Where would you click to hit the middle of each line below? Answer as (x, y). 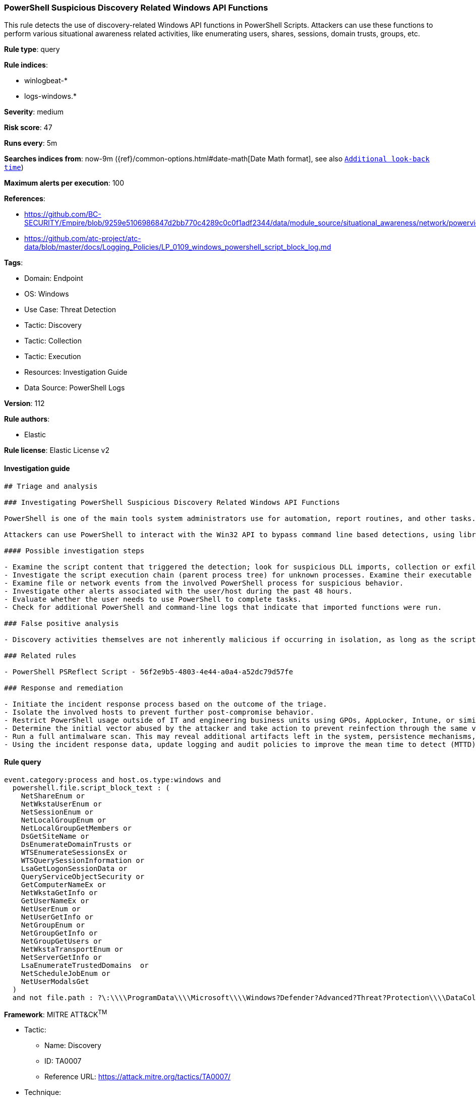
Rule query (23, 762)
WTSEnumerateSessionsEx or (74, 852)
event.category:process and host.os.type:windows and (112, 779)
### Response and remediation (64, 688)
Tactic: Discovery (53, 325)
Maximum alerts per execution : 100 (64, 183)
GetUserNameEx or (55, 901)
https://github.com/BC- (63, 214)
